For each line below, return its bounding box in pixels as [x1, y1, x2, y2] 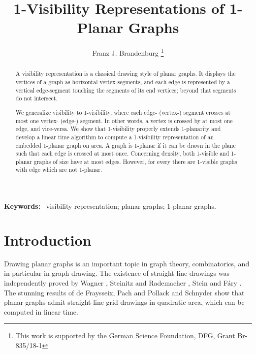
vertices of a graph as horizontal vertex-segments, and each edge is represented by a [15, 78, 230, 86]
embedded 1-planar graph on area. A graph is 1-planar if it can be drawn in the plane [15, 141, 236, 149]
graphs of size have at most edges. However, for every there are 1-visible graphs [33, 157, 237, 165]
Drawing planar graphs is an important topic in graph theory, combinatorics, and [4, 258, 250, 268]
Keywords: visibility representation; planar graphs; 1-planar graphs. [4, 201, 216, 211]
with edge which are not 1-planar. [15, 165, 102, 174]
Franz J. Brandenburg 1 [92, 46, 164, 58]
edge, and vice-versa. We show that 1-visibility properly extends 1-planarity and [15, 125, 221, 133]
